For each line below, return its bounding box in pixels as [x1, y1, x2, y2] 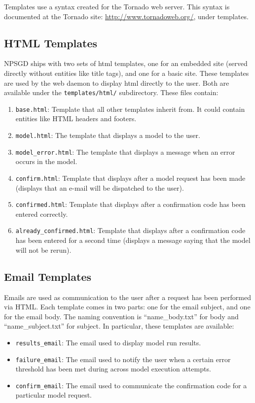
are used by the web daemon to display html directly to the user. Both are [4, 77, 229, 88]
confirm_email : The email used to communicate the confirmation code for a [15, 380, 247, 390]
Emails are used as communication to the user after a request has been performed [4, 292, 251, 302]
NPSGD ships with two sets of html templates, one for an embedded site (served [4, 58, 248, 68]
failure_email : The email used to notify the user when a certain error [15, 354, 231, 364]
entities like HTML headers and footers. [15, 113, 137, 124]
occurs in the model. [15, 156, 77, 167]
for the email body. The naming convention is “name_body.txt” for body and [4, 311, 239, 321]
